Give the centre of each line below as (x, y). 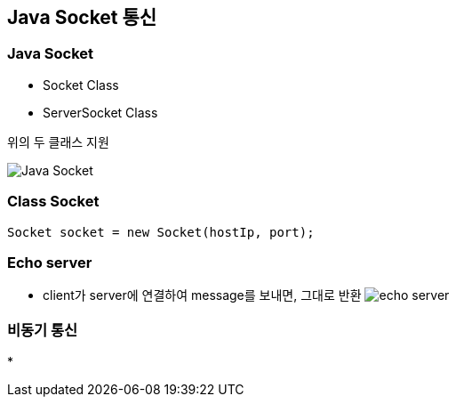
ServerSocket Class (100, 112)
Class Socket (53, 202)
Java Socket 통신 (82, 17)
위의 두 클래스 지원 (58, 141)
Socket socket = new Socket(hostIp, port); (161, 232)
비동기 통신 (43, 330)
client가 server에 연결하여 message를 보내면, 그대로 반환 (202, 295)
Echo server (50, 262)
